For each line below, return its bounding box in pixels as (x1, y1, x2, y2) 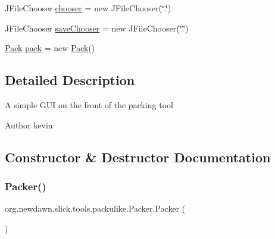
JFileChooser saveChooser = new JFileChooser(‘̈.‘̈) (5, 21, 189, 34)
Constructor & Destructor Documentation (5, 147, 271, 166)
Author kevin (5, 118, 53, 131)
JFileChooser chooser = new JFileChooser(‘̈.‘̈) (5, 2, 171, 14)
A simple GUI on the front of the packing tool (5, 98, 173, 111)
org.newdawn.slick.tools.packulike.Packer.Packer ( (5, 202, 186, 215)
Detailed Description (5, 71, 135, 89)
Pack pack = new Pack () (5, 42, 95, 54)
